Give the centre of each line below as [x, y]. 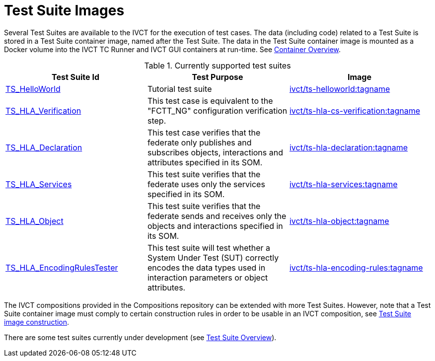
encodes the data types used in [206, 267]
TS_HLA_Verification [43, 110]
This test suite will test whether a [209, 248]
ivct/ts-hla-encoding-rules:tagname [356, 267]
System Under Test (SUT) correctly [213, 257]
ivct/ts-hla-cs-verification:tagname [355, 110]
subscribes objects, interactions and [215, 152]
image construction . [37, 322]
